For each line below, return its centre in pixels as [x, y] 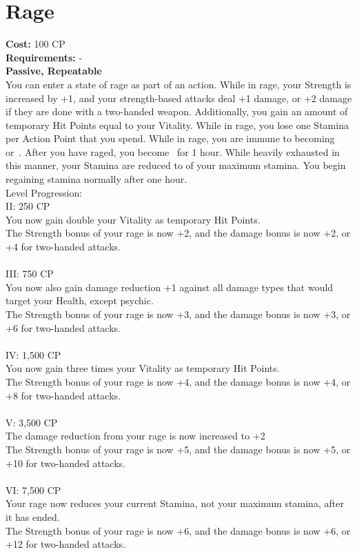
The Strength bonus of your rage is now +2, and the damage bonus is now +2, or [178, 233]
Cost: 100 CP [35, 44]
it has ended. [33, 516]
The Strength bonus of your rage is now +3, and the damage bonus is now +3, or [178, 314]
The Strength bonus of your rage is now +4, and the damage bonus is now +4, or [178, 381]
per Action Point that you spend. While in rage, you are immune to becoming [170, 138]
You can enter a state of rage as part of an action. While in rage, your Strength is [178, 84]
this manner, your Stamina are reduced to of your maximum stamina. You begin [176, 165]
